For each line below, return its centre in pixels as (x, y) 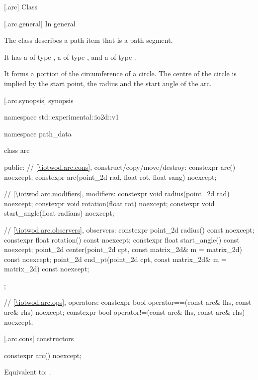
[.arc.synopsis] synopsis (39, 100)
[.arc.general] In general (40, 23)
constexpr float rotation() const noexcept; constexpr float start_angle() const (122, 239)
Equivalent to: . (28, 372)
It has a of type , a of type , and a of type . (70, 57)
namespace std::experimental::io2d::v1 (62, 117)
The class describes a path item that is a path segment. (88, 40)
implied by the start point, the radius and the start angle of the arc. (108, 83)
